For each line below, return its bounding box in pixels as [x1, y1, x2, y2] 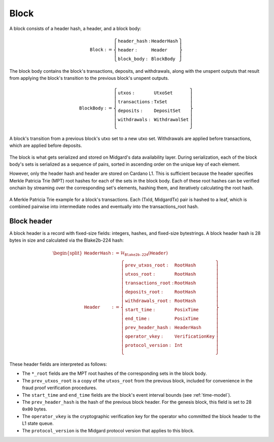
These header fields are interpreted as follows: [9, 361, 108, 367]
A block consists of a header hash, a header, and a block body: [9, 25, 142, 32]
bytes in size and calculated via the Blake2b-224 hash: [9, 237, 124, 244]
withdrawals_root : [125, 298, 171, 304]
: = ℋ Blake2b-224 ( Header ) [112, 250, 168, 257]
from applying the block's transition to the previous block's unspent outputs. [9, 75, 169, 81]
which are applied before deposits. [9, 142, 82, 149]
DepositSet [154, 108, 181, 114]
